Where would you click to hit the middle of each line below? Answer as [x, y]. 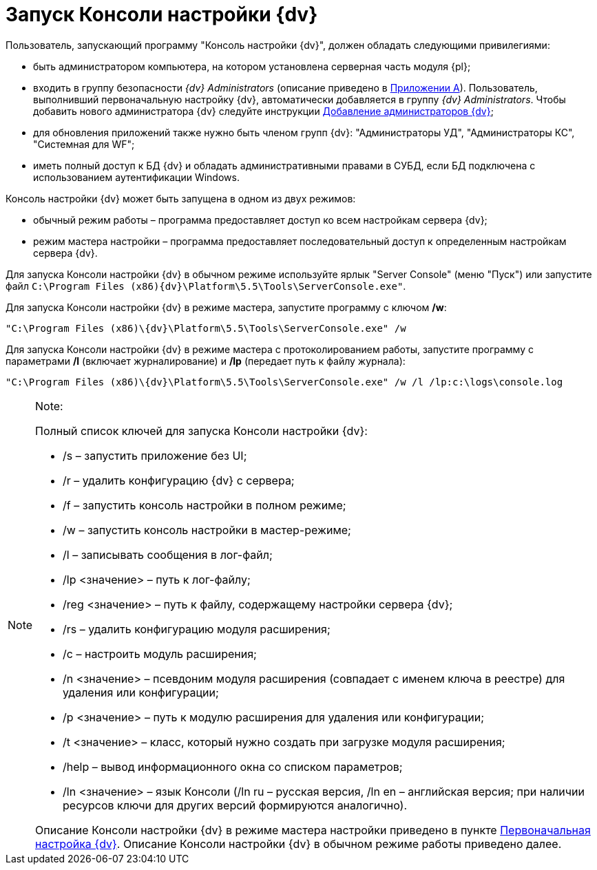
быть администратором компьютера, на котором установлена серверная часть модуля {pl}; [252, 66]
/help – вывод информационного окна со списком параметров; [233, 766]
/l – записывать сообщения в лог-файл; [168, 554]
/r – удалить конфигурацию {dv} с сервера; [179, 480]
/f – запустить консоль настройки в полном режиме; [205, 505]
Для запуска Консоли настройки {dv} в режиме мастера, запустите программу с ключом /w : [226, 307]
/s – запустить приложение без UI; [155, 455]
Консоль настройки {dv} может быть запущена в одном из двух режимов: [181, 198]
